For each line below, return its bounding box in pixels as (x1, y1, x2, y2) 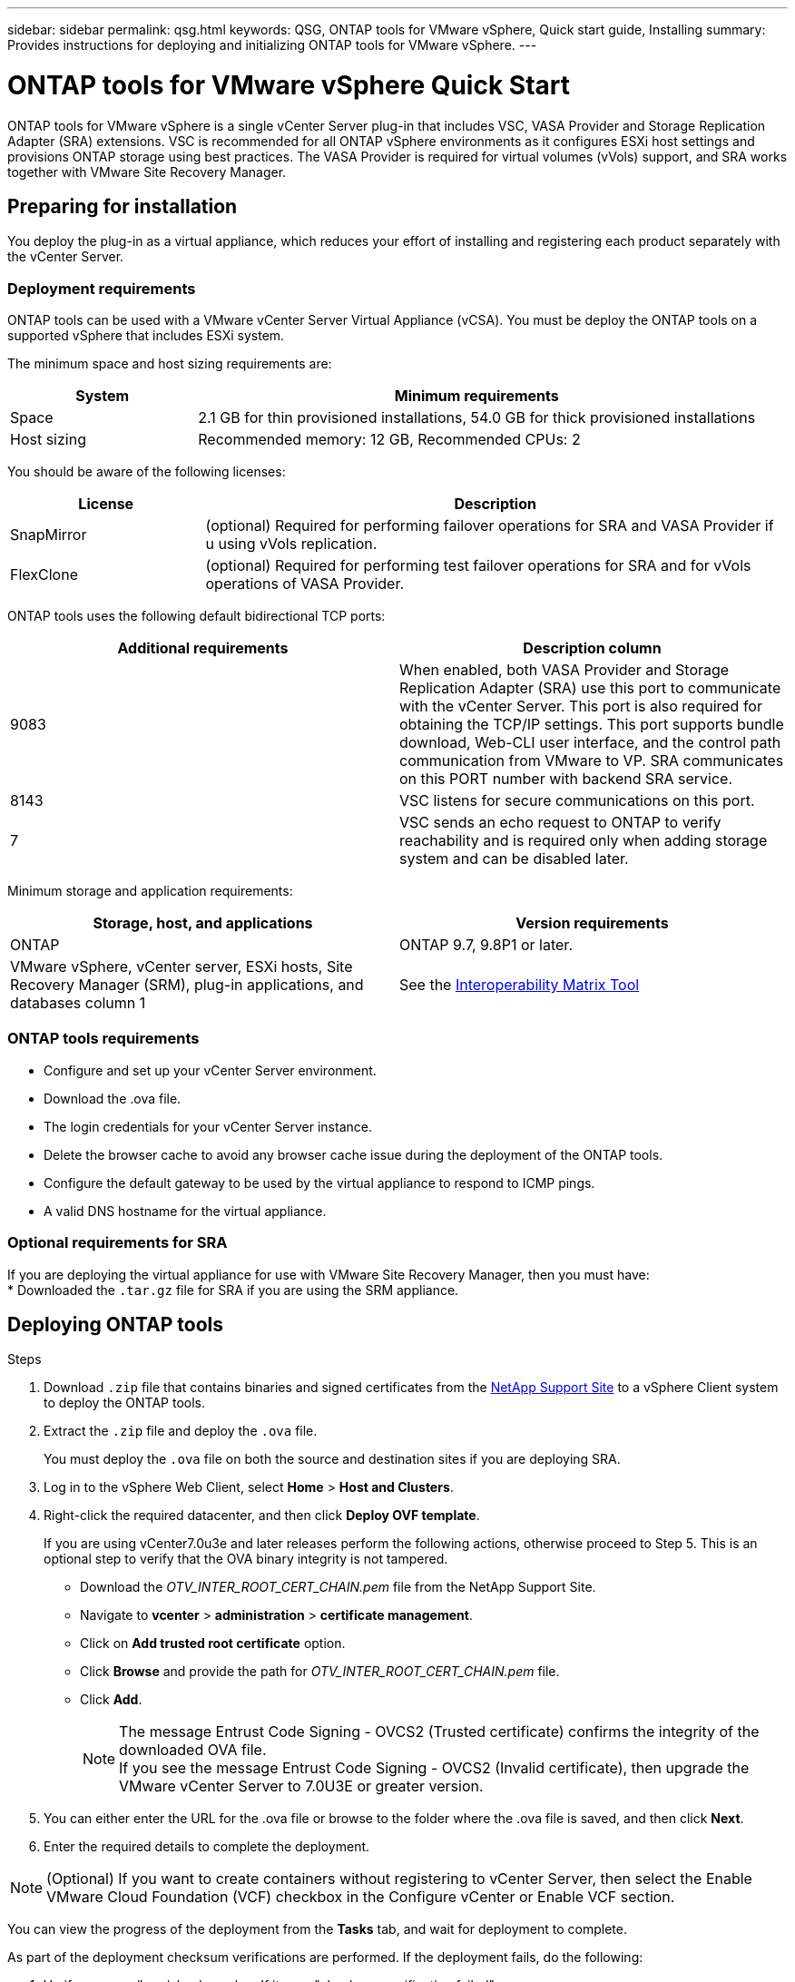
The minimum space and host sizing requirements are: (7, 356, 332, 372)
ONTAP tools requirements (7, 1029, 200, 1048)
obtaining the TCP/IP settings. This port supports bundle (399, 715, 784, 734)
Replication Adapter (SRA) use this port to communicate (399, 679, 781, 698)
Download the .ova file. (44, 1090, 182, 1106)
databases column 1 (10, 994, 146, 1013)
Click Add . (80, 1692, 142, 1708)
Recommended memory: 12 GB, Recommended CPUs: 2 (198, 430, 581, 449)
